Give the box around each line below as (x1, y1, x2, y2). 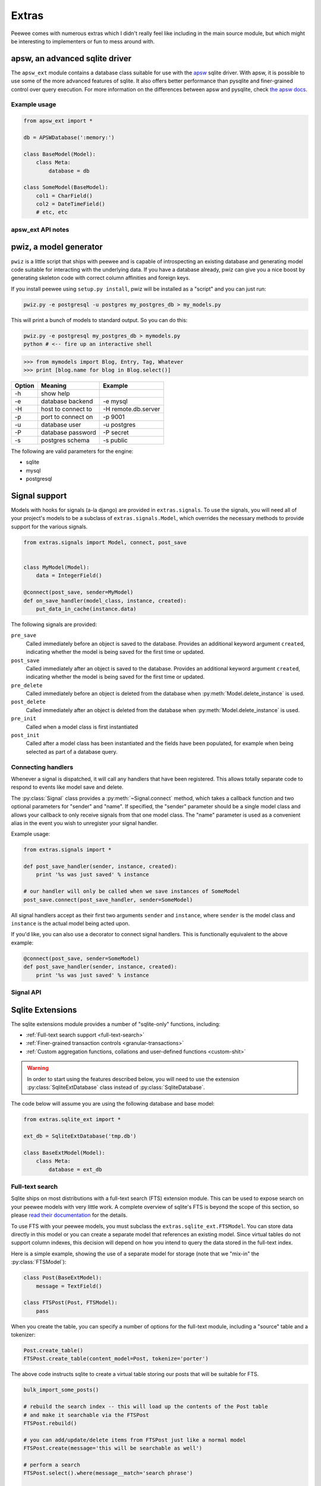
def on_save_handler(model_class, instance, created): (23, 597, 187, 604)
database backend (40, 397, 93, 405)
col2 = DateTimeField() (36, 201, 105, 207)
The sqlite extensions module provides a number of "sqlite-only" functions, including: (11, 1020, 221, 1028)
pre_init (11, 715, 37, 722)
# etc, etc (36, 209, 68, 216)
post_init (11, 732, 40, 739)
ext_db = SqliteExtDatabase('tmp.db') (23, 1133, 137, 1139)
